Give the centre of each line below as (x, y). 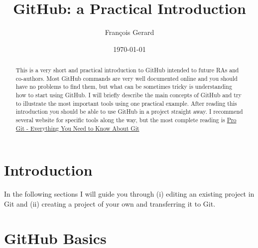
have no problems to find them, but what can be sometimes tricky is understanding (124, 87)
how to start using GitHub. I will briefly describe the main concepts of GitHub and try (129, 95)
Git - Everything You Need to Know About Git (77, 128)
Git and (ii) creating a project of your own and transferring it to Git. (110, 203)
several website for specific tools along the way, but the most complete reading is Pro (126, 120)
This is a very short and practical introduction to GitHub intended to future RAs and (127, 70)
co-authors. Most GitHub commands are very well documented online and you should (127, 78)
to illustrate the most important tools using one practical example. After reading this (126, 103)
